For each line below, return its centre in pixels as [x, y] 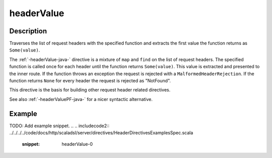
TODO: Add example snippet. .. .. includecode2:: [59, 126]
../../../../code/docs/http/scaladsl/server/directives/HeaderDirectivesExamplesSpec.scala [101, 133]
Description [28, 31]
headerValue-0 [77, 144]
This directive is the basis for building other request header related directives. [90, 90]
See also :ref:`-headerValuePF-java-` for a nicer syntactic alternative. [81, 99]
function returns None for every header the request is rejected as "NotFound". [90, 81]
